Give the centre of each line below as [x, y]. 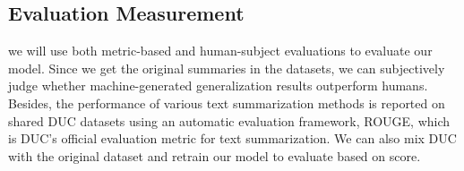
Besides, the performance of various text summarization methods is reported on [227, 103]
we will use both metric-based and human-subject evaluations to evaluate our [220, 51]
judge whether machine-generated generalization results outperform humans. [218, 85]
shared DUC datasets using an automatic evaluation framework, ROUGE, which [229, 120]
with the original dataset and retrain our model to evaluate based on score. [215, 155]
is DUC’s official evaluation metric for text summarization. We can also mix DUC [232, 138]
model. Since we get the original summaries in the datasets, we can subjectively [227, 68]
